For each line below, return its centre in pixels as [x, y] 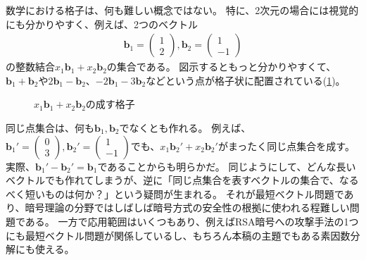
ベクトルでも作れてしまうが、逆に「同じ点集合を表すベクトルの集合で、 [172, 180]
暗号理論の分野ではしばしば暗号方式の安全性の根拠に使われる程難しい [187, 208]
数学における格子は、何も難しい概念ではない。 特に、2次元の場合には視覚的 [182, 10]
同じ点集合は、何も [50, 128]
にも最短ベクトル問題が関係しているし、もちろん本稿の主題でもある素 [168, 235]
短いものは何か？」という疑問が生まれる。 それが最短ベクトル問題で [184, 193]
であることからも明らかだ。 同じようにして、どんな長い [227, 166]
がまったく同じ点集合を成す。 [286, 146]
